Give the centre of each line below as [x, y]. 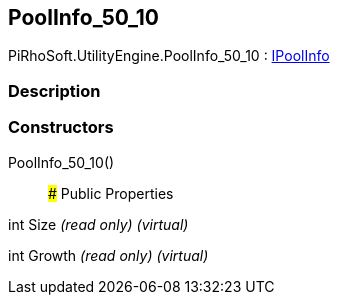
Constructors [61, 127]
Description [54, 90]
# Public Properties [111, 193]
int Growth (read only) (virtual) [108, 255]
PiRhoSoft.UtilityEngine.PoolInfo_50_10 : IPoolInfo [169, 56]
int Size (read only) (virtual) [98, 224]
